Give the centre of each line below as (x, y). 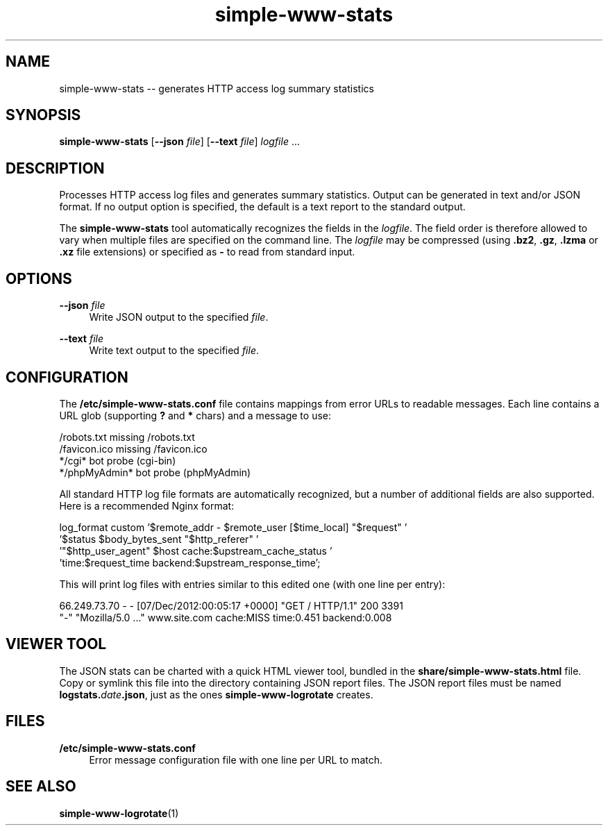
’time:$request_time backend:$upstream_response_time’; (190, 562)
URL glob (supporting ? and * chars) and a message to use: (195, 415)
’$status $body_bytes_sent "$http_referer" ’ (159, 539)
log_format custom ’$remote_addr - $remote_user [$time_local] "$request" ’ (233, 527)
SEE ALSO (41, 787)
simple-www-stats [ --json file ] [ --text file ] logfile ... (180, 142)
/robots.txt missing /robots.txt (127, 437)
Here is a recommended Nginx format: (147, 505)
